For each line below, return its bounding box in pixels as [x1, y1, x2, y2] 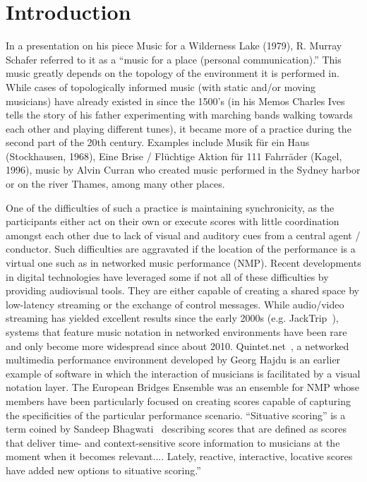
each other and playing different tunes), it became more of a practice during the [6, 121, 351, 135]
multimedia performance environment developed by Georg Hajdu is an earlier [6, 352, 341, 367]
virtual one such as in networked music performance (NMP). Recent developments [6, 255, 361, 270]
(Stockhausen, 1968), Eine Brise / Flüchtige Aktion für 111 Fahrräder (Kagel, [6, 148, 342, 163]
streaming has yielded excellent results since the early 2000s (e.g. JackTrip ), [6, 311, 339, 325]
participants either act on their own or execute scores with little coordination [6, 214, 339, 229]
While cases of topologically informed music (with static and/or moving [6, 79, 316, 94]
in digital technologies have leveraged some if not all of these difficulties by [6, 269, 329, 284]
